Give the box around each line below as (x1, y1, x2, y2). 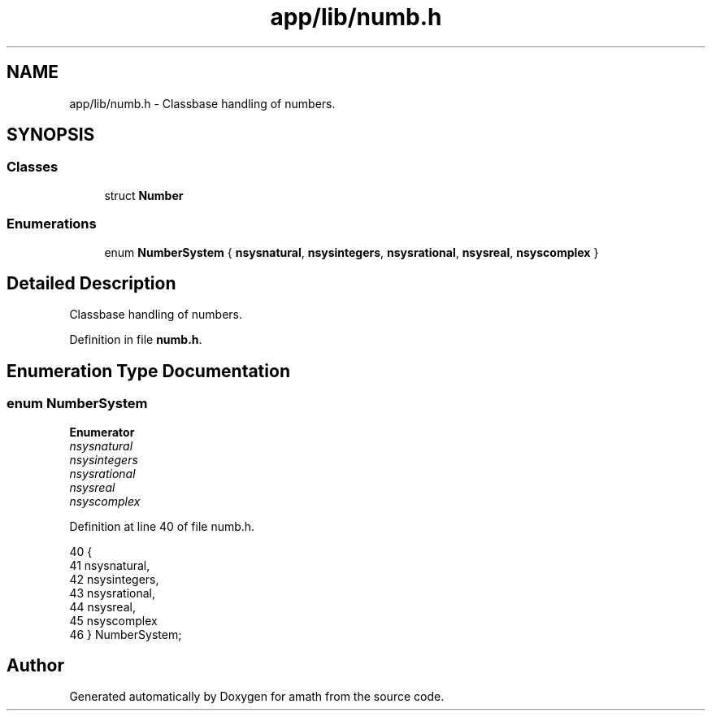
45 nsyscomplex (69, 613, 158, 628)
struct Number (104, 188, 184, 202)
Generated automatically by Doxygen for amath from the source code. (69, 689, 445, 704)
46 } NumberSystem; (69, 627, 182, 641)
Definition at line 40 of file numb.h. (69, 519, 255, 533)
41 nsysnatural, (69, 558, 150, 572)
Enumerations (7, 215, 97, 232)
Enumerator (69, 424, 135, 439)
